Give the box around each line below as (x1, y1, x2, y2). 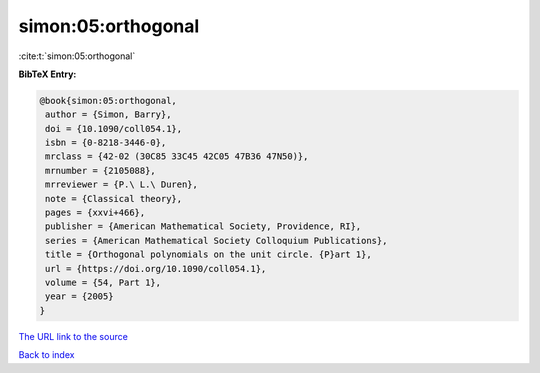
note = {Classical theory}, (45, 193, 183, 204)
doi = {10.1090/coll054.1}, (45, 123, 183, 134)
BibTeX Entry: (18, 68, 77, 80)
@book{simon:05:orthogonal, (39, 95, 177, 106)
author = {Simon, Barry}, (45, 109, 172, 120)
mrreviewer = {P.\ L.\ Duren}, (45, 179, 199, 190)
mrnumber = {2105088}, (45, 165, 157, 176)
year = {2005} (45, 291, 114, 302)
